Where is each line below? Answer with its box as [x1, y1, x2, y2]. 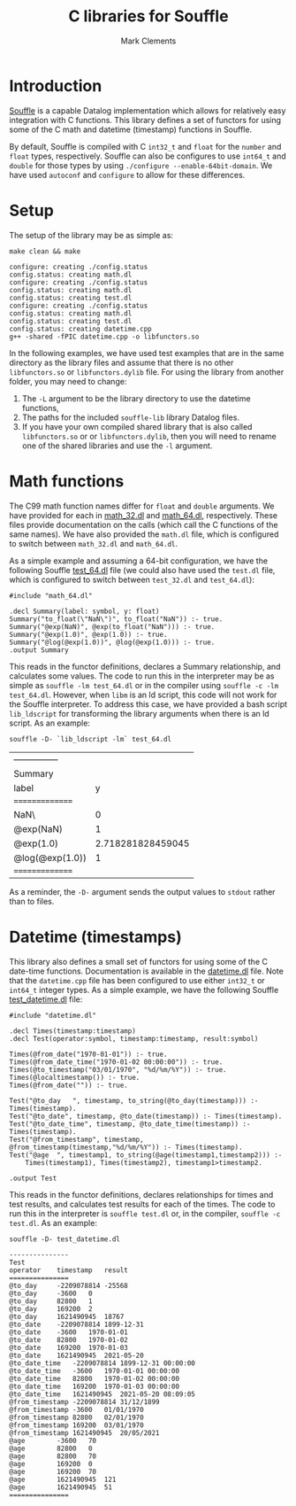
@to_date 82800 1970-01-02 [9, 1335, 128, 1344]
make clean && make [9, 246, 81, 256]
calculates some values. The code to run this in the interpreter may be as [9, 671, 275, 681]
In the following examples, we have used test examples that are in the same [9, 347, 285, 358]
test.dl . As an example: [9, 1217, 97, 1228]
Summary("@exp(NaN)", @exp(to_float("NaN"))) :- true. [9, 622, 216, 631]
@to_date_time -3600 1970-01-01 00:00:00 [9, 1366, 179, 1375]
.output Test [9, 1174, 57, 1183]
